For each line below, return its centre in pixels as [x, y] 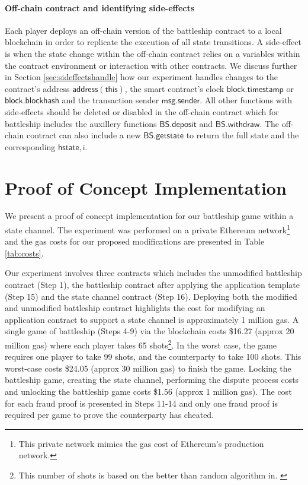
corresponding [30, 146]
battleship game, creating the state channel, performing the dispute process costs [152, 380]
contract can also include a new [84, 135]
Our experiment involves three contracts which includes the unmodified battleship [153, 273]
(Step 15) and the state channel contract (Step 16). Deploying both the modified [151, 296]
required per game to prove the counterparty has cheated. [110, 415]
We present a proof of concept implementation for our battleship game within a [149, 216]
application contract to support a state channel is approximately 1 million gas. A [152, 319]
